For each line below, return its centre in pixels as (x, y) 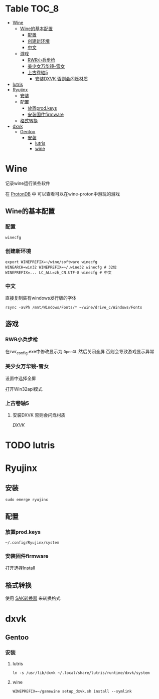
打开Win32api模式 (24, 389)
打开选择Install (20, 568)
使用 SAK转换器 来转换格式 (33, 598)
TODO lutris (30, 445)
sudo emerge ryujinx (27, 500)
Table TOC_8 (32, 9)
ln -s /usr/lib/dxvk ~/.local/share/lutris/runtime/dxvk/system (81, 673)
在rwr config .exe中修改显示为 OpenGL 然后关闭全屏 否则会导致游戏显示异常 (80, 352)
